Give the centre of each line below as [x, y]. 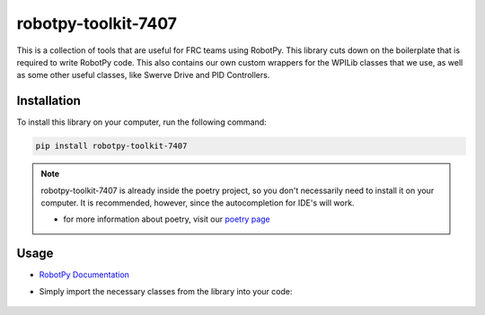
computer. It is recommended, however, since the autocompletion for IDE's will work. [198, 203]
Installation [48, 101]
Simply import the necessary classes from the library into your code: [166, 291]
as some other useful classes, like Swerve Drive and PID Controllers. [143, 75]
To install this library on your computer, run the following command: [141, 122]
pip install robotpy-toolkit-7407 [111, 146]
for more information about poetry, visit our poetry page [167, 219]
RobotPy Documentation [84, 275]
